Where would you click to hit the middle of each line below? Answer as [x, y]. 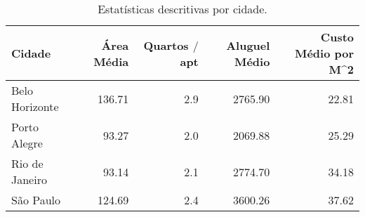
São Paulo [36, 200]
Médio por [324, 53]
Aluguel [248, 45]
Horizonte [35, 106]
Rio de [27, 163]
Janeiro [29, 179]
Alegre [27, 143]
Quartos [166, 45]
